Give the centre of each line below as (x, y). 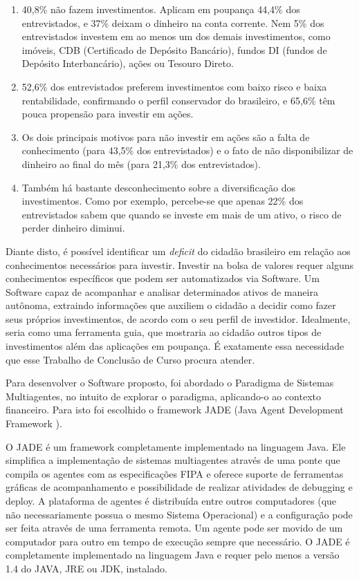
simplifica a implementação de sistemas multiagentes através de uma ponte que (173, 460)
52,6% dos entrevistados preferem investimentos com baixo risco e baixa (174, 86)
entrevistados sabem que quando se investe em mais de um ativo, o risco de (182, 214)
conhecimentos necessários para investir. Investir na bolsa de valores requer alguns (179, 264)
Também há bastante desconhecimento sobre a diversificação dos (158, 187)
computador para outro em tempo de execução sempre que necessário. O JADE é (178, 541)
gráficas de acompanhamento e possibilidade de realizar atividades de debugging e (179, 487)
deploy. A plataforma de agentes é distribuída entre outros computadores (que (171, 501)
